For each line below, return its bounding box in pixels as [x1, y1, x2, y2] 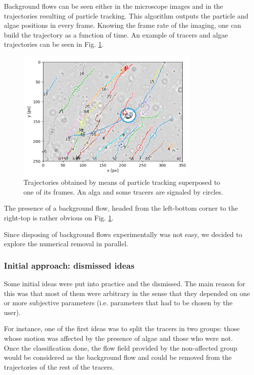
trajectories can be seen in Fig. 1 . [4, 39, 104, 49]
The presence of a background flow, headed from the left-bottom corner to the [4, 203, 238, 213]
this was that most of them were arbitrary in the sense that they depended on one [4, 288, 250, 298]
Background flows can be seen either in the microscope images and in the [4, 1, 223, 11]
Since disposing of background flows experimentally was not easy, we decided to [4, 229, 242, 239]
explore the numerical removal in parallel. [4, 238, 128, 249]
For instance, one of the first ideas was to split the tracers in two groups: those [4, 323, 240, 334]
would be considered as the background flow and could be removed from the [4, 352, 232, 362]
